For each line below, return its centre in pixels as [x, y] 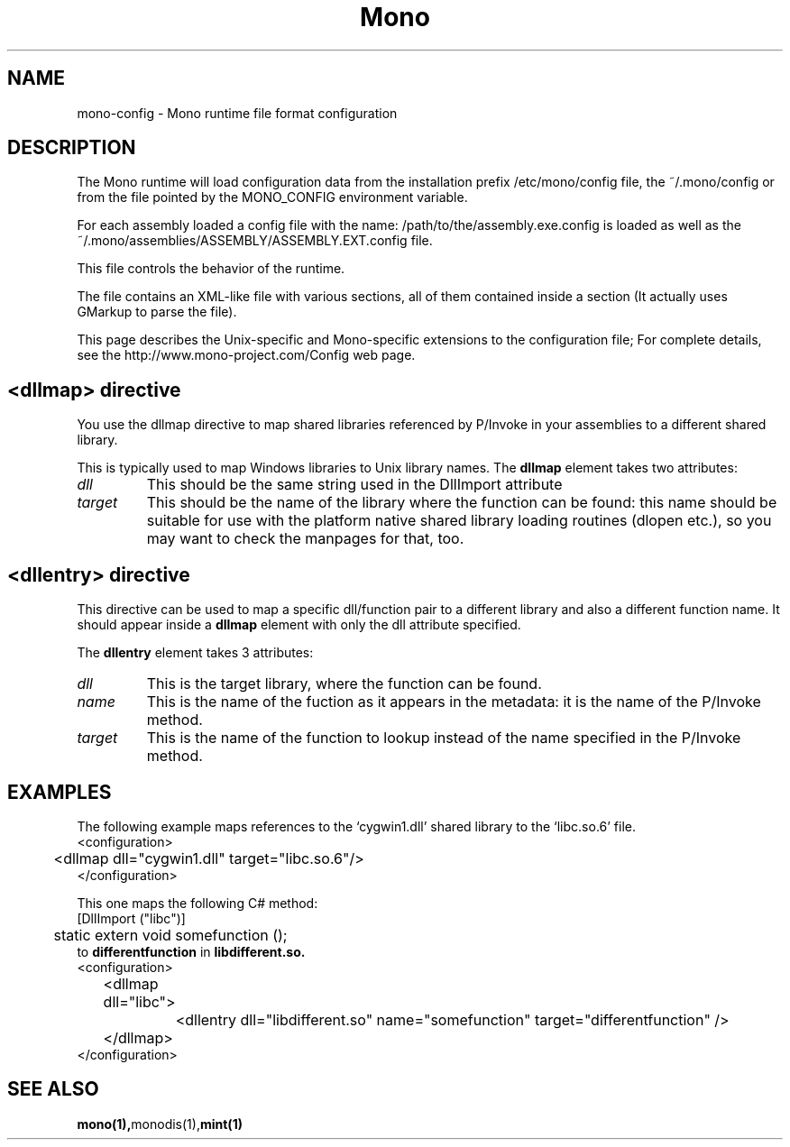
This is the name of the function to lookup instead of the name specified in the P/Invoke [444, 738]
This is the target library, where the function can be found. [344, 684]
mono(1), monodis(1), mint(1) [160, 1124]
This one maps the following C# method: [197, 903]
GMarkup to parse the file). [157, 312]
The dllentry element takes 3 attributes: [195, 653]
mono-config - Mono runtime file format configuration [237, 113]
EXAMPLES [60, 792]
